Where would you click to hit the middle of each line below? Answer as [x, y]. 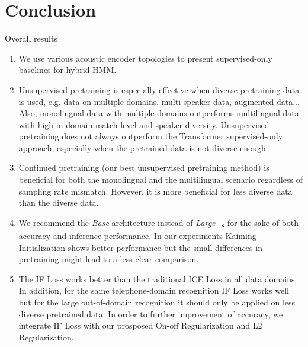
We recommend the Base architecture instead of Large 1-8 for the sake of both [159, 223]
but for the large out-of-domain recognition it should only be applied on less [157, 302]
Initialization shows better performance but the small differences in [140, 247]
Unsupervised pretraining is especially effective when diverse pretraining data [159, 89]
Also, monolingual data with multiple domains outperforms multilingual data [159, 113]
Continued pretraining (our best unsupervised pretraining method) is [144, 168]
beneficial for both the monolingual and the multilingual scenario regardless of [161, 179]
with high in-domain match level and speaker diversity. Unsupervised [144, 124]
